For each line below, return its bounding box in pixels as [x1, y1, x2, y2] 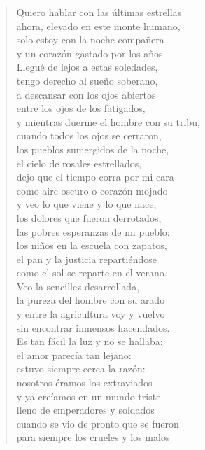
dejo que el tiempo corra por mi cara [16, 169, 174, 184]
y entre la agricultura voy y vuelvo [16, 307, 165, 321]
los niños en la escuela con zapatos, [16, 238, 167, 253]
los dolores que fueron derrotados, [16, 210, 162, 225]
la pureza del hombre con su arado [16, 293, 165, 307]
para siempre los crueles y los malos [16, 430, 170, 444]
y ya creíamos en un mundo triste [16, 388, 161, 403]
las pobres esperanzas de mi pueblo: [16, 224, 170, 239]
